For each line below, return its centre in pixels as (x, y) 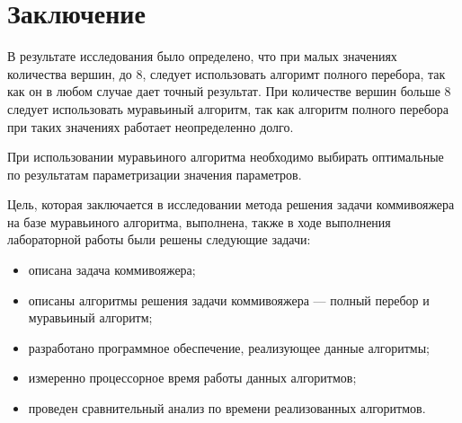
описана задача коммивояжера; (112, 270)
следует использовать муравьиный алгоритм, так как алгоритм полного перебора (228, 108)
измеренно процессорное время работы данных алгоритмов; (192, 378)
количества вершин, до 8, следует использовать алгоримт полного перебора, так (227, 73)
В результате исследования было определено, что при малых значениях (202, 56)
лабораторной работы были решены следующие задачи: (159, 239)
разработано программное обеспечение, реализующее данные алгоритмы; (229, 347)
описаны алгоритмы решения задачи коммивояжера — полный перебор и (229, 300)
